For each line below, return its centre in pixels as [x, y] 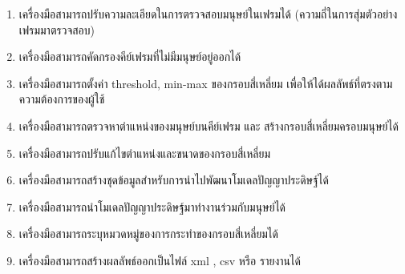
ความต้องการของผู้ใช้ [62, 99]
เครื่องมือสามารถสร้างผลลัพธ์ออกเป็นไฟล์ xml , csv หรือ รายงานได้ [160, 260]
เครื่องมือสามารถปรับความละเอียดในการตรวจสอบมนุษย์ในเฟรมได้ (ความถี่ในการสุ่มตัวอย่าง [208, 14]
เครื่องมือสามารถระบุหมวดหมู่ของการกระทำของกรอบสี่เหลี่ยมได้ [148, 234]
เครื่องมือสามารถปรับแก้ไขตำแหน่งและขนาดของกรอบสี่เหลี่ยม [145, 153]
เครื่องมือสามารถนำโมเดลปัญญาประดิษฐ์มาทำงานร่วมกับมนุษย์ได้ [152, 206]
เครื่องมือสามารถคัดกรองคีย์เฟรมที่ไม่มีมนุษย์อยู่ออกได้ [130, 56]
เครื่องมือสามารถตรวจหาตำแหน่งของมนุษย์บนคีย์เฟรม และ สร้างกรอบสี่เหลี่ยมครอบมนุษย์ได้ [209, 125]
